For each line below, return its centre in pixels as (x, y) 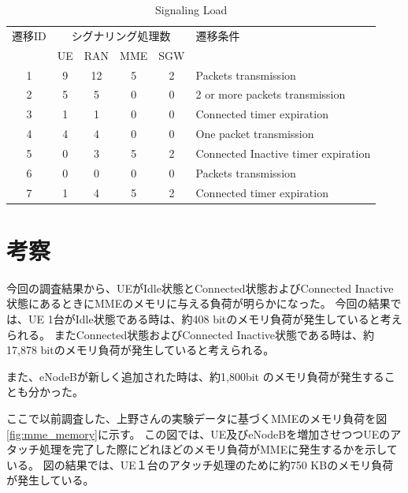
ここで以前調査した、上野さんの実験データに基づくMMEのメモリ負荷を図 (197, 418)
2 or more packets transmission (271, 94)
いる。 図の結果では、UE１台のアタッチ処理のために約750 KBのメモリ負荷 (200, 464)
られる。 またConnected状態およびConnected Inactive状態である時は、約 (190, 334)
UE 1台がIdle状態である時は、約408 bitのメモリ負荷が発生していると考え (215, 319)
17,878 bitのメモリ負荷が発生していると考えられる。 (141, 350)
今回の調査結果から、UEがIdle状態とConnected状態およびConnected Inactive (200, 288)
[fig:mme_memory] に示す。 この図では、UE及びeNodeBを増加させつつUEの (198, 433)
